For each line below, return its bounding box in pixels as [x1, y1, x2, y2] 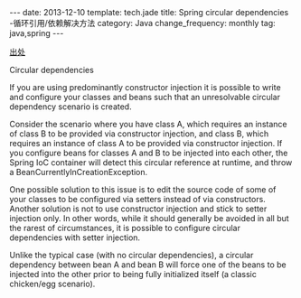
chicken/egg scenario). [9, 278, 96, 289]
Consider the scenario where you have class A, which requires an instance [9, 119, 287, 129]
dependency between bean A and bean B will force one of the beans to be [9, 259, 287, 270]
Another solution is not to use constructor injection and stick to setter [9, 203, 268, 214]
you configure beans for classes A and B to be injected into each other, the [9, 147, 288, 158]
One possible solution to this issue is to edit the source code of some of [9, 184, 277, 195]
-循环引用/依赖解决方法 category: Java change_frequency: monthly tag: [9, 18, 276, 28]
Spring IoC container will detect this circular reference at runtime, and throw [9, 157, 293, 168]
